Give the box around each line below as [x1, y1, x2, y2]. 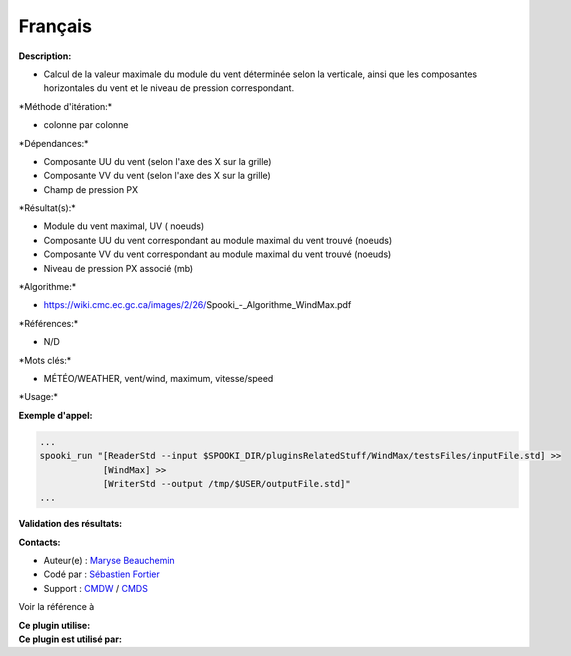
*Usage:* [18, 391, 59, 403]
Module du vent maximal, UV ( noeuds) [43, 220, 205, 232]
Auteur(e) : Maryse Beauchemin [43, 555, 175, 567]
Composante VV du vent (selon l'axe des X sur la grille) [43, 170, 272, 182]
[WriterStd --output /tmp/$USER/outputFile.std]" [102, 478, 351, 489]
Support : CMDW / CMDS [43, 582, 149, 594]
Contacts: [18, 536, 61, 548]
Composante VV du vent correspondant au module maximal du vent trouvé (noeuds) [43, 248, 392, 260]
